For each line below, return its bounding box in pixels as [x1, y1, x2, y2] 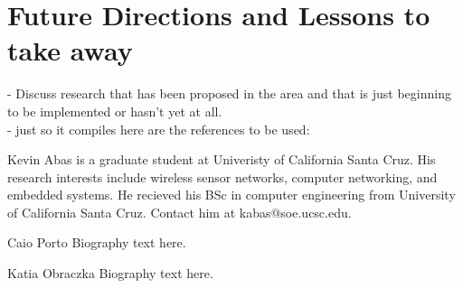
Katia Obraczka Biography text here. [7, 264, 213, 283]
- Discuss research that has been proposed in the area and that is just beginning [7, 84, 451, 103]
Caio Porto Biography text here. [7, 233, 186, 252]
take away [7, 32, 133, 69]
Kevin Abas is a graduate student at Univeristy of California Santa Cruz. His [7, 150, 436, 169]
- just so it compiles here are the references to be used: [7, 119, 310, 138]
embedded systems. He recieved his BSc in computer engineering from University [7, 185, 456, 204]
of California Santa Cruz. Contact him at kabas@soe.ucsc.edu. [7, 202, 352, 221]
